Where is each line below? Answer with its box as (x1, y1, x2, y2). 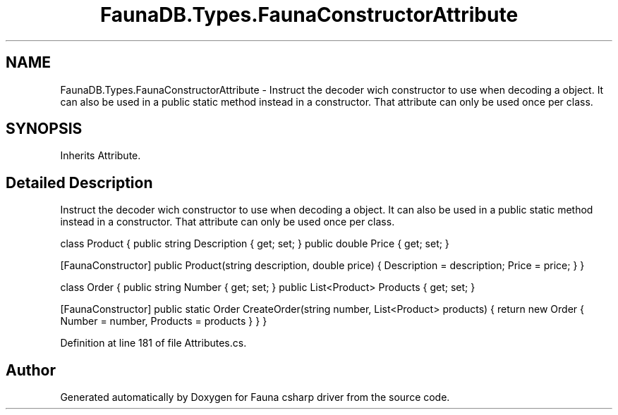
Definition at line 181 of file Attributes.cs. (60, 337, 247, 349)
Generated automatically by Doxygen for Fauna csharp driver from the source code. (60, 391, 450, 404)
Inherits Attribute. (60, 149, 141, 162)
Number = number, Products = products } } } (60, 315, 267, 328)
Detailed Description (6, 173, 153, 192)
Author (6, 361, 56, 379)
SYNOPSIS (6, 120, 83, 138)
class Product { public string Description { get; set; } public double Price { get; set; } (60, 237, 449, 250)
